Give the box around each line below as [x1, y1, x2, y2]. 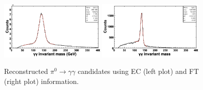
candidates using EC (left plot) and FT [77, 66, 199, 76]
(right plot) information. [4, 75, 79, 86]
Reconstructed [4, 66, 48, 76]
